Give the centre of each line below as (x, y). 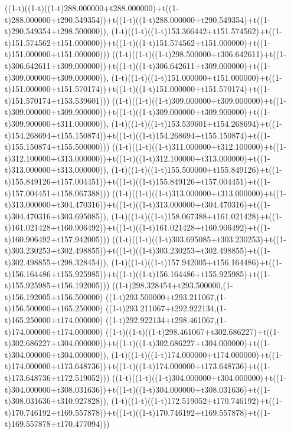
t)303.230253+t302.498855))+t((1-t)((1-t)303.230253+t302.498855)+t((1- (138, 250)
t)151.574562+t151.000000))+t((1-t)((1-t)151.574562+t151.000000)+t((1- (138, 42)
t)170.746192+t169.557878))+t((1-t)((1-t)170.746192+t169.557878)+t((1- (138, 412)
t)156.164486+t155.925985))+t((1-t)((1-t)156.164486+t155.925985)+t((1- (138, 273)
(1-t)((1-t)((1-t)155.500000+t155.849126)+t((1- (197, 170)
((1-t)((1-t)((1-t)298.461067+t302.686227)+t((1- (193, 331)
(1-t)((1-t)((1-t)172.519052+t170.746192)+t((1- (197, 401)
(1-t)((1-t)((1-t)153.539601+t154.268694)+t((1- (197, 123)
